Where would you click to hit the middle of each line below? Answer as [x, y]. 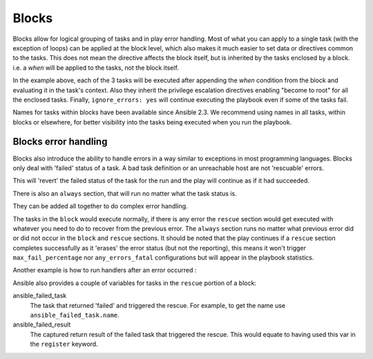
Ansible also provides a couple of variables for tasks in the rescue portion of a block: [135, 283]
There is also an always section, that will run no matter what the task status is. [125, 193]
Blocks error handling [60, 142]
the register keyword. [64, 344]
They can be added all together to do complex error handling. [100, 206]
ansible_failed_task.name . [75, 315]
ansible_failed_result [42, 324]
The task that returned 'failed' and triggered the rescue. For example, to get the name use [158, 305]
